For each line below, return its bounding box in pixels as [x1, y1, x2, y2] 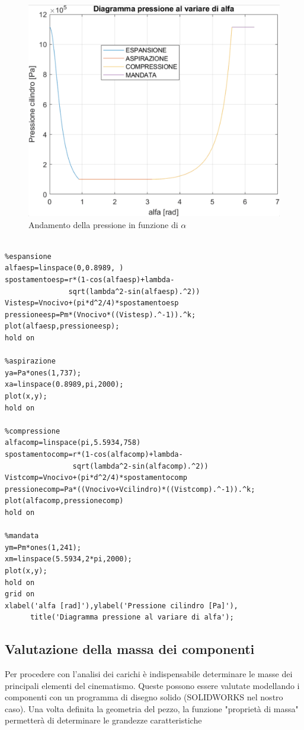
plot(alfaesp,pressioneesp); [5, 322, 120, 331]
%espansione [5, 252, 52, 261]
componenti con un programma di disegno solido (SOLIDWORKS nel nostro [5, 691, 283, 703]
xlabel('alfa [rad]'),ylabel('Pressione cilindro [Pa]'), [5, 601, 238, 610]
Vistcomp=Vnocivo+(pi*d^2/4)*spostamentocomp [5, 473, 187, 482]
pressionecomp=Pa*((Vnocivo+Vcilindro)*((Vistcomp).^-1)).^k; [5, 485, 255, 494]
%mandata [5, 532, 39, 541]
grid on [5, 590, 35, 599]
